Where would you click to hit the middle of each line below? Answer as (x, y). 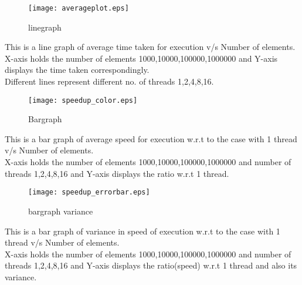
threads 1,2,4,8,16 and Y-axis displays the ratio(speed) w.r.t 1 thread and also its (151, 265)
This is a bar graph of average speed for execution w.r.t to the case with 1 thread (151, 138)
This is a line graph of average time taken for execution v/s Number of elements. (150, 47)
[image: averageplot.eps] (79, 8)
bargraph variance (61, 211)
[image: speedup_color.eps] (83, 100)
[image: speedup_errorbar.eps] (89, 192)
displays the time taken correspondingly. (77, 70)
